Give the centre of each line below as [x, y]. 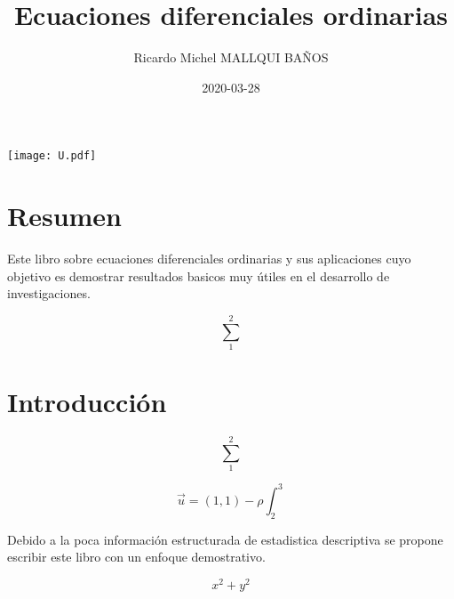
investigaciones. [49, 293]
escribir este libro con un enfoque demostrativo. [136, 557]
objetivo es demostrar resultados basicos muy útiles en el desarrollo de [199, 275]
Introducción [87, 402]
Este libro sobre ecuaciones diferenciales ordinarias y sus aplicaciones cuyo [209, 259]
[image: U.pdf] [52, 156]
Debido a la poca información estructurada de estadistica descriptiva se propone [225, 539]
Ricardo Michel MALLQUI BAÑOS [231, 57]
